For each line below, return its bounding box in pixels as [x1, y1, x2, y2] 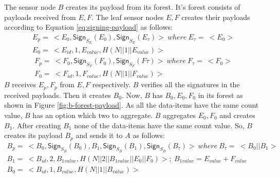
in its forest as [198, 89, 243, 100]
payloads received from [4, 11, 76, 22]
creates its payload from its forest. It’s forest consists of [66, 2, 240, 12]
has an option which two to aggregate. [32, 109, 153, 120]
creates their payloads [181, 11, 250, 22]
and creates [219, 109, 255, 120]
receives [12, 79, 36, 90]
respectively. [92, 79, 131, 90]
